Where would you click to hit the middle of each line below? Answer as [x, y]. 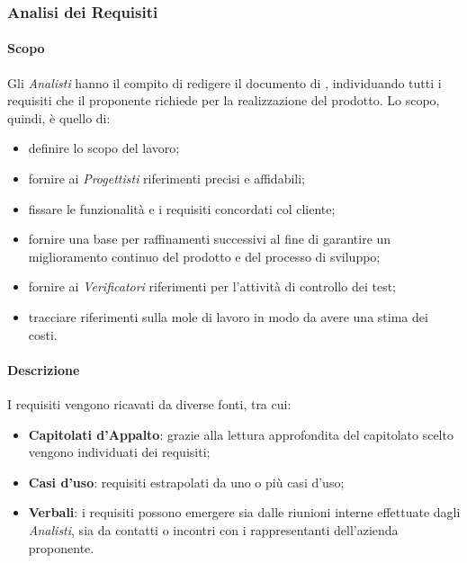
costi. [43, 334]
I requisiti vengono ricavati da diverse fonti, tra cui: [149, 403]
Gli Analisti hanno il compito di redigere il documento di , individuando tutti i [225, 82]
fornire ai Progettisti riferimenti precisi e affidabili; [166, 179]
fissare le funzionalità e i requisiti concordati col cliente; [182, 208]
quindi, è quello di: [59, 117]
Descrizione [44, 369]
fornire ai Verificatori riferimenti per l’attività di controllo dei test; [212, 286]
